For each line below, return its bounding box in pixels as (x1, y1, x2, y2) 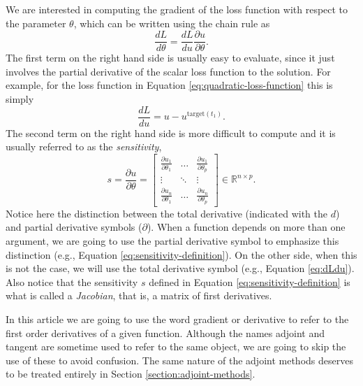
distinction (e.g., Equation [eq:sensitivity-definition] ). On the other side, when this (6, 247, 357, 262)
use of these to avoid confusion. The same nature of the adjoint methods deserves (6, 352, 353, 367)
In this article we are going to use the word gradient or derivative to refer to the (6, 312, 349, 326)
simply (6, 92, 34, 106)
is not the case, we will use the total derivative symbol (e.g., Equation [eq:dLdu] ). (6, 261, 355, 276)
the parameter (6, 15, 66, 30)
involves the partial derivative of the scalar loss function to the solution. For (6, 64, 331, 78)
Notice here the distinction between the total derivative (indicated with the (6, 206, 327, 220)
